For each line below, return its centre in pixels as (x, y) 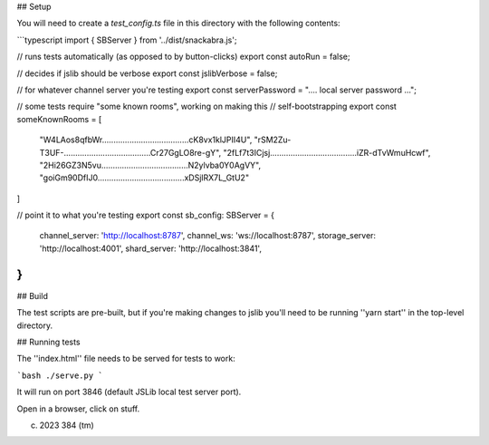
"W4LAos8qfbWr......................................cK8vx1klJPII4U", (146, 140)
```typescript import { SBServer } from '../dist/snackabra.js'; (127, 40)
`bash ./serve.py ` (60, 375)
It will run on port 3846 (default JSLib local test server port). (129, 392)
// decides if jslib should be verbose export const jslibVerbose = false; (147, 73)
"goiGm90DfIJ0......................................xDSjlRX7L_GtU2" (144, 178)
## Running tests (48, 342)
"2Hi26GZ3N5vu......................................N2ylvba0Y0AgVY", (150, 165)
